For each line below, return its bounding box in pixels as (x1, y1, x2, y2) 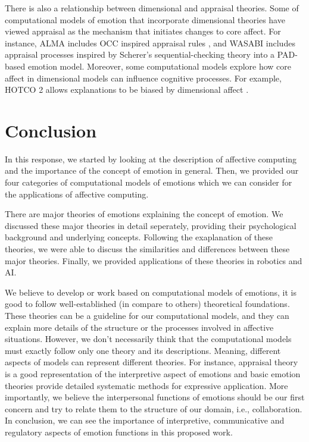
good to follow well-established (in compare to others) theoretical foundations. (5, 297, 290, 310)
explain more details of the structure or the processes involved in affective (5, 321, 274, 333)
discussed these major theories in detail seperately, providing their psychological (5, 219, 296, 231)
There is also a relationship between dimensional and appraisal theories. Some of (5, 2, 299, 14)
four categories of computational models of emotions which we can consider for (5, 176, 292, 189)
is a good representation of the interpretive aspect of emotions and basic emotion (5, 367, 301, 380)
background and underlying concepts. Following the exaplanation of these (5, 231, 273, 243)
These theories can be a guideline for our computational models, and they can (5, 309, 289, 321)
